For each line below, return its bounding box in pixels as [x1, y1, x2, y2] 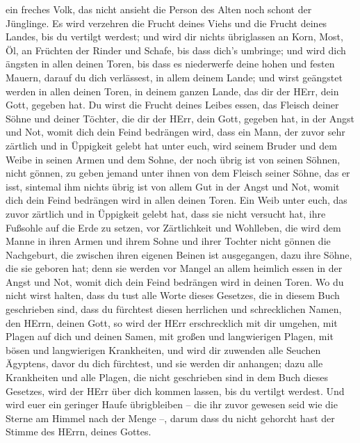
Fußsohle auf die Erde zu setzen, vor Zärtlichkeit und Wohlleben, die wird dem [6, 220, 341, 234]
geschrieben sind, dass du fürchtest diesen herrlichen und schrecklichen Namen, [6, 302, 342, 316]
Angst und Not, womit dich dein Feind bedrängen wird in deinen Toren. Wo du [6, 274, 344, 289]
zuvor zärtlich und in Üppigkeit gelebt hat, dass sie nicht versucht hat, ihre [6, 206, 326, 220]
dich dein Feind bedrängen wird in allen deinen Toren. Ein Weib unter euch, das [6, 193, 347, 207]
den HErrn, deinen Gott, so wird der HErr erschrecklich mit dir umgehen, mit [6, 315, 338, 330]
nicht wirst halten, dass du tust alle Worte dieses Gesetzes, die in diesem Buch [6, 288, 340, 303]
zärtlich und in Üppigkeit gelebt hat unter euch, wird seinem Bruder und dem [6, 138, 337, 152]
